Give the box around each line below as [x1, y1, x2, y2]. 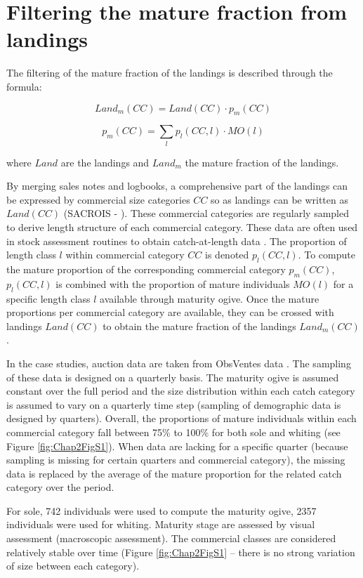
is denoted [205, 247, 249, 262]
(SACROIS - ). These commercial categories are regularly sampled [63, 206, 349, 221]
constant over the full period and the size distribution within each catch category [6, 383, 355, 398]
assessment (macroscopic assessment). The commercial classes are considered [6, 531, 336, 546]
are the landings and [60, 155, 150, 169]
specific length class [6, 291, 91, 306]
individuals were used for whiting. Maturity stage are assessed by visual [6, 517, 315, 532]
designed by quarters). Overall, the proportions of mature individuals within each [6, 411, 357, 426]
